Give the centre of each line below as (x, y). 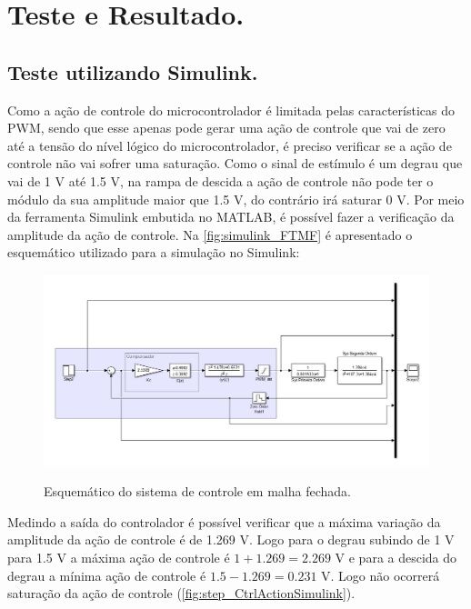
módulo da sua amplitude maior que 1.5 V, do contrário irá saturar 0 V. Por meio (236, 199)
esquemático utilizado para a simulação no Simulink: (154, 252)
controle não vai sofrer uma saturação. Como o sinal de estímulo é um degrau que (235, 163)
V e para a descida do (396, 558)
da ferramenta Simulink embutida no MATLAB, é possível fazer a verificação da (231, 217)
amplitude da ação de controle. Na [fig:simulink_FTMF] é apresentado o (210, 234)
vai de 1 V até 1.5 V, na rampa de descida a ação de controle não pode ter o (220, 180)
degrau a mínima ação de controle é (107, 575)
